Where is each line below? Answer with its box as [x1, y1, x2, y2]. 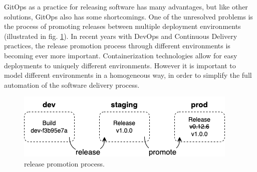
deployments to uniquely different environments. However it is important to [4, 60, 236, 70]
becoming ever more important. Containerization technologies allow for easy [4, 50, 237, 60]
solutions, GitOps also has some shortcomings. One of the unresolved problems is [4, 11, 253, 21]
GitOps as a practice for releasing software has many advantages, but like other [4, 1, 248, 11]
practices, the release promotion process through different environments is [4, 40, 230, 51]
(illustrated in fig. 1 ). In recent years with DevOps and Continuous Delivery [4, 30, 237, 41]
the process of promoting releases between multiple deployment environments [4, 21, 241, 31]
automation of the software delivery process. [4, 79, 140, 90]
